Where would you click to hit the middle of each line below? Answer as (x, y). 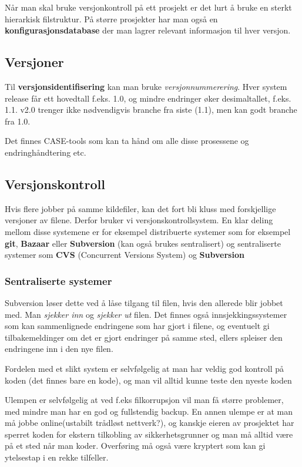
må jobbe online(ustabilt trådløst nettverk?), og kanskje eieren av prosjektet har (150, 423)
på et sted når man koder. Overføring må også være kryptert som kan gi (135, 446)
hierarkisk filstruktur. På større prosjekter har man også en (111, 19)
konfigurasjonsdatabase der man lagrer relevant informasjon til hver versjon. (148, 30)
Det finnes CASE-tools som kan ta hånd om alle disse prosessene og (127, 141)
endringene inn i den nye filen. (59, 349)
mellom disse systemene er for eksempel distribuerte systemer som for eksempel (148, 231)
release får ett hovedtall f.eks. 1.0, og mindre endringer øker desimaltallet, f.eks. (148, 98)
